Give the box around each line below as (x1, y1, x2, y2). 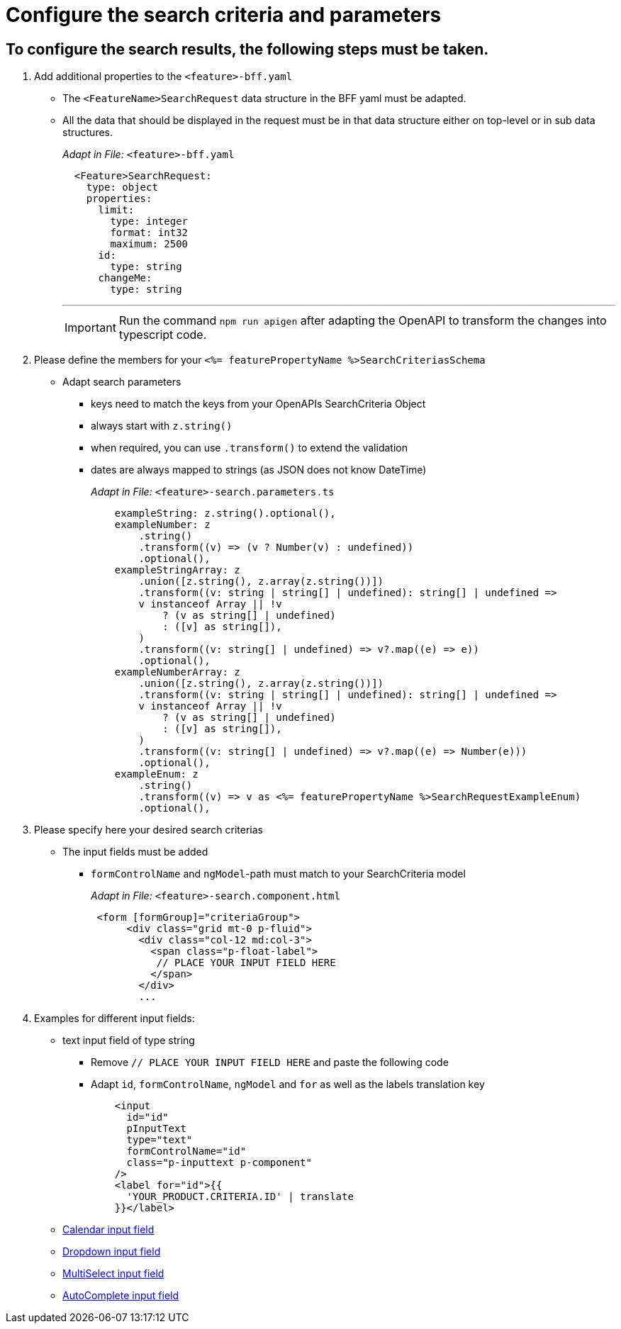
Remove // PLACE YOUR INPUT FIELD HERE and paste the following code (91, 1056, 449, 1069)
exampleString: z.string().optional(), (114, 508, 336, 520)
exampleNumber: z (114, 519, 211, 531)
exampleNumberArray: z (114, 666, 240, 678)
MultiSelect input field (62, 1267, 164, 1280)
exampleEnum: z (114, 768, 198, 780)
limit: (98, 204, 135, 216)
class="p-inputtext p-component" (126, 1157, 312, 1169)
